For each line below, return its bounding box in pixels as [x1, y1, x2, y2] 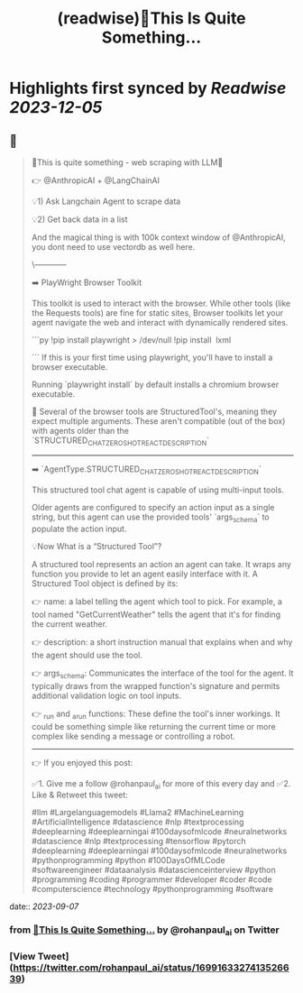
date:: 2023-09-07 [9, 901, 79, 912]
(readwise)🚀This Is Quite [57, 8, 246, 29]
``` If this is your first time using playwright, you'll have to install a [31, 352, 273, 363]
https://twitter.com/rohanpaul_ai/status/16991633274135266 [13, 961, 290, 973]
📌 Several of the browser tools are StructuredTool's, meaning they [31, 406, 278, 417]
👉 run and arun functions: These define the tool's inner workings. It [31, 708, 280, 721]
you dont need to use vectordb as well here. [31, 242, 196, 252]
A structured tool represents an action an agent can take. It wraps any [31, 558, 291, 569]
